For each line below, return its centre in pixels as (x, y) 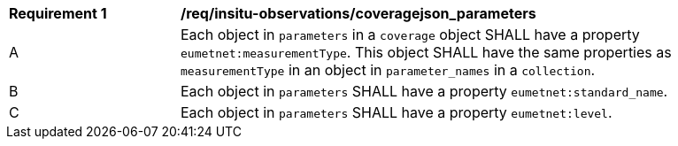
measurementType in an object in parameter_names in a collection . (388, 70)
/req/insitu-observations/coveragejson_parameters (358, 13)
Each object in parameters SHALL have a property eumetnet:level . (397, 112)
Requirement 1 (58, 13)
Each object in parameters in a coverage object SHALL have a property (410, 35)
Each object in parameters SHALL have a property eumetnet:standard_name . (424, 91)
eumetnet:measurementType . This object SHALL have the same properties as (426, 52)
